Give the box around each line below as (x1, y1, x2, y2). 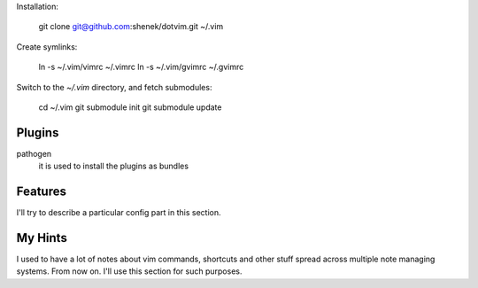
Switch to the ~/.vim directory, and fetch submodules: (16, 82, 212, 92)
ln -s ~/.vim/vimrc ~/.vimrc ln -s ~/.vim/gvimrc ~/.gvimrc (38, 62, 244, 73)
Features (16, 184, 66, 199)
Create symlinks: (16, 41, 78, 52)
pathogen (16, 148, 52, 159)
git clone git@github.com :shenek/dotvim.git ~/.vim (38, 21, 224, 32)
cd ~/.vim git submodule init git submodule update (38, 102, 222, 113)
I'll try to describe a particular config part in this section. (16, 207, 221, 218)
